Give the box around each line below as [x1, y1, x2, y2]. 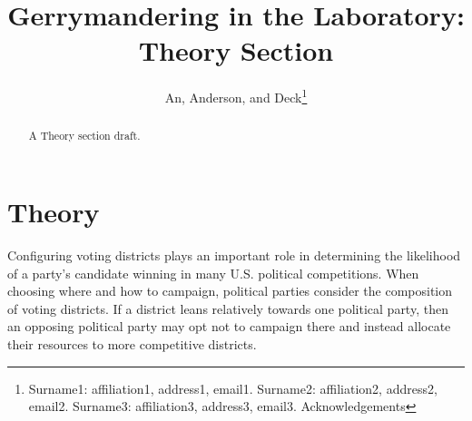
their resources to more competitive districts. [7, 334, 257, 353]
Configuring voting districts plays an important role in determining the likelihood [7, 245, 461, 264]
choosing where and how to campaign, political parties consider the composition [7, 281, 453, 300]
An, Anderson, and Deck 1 [164, 85, 308, 106]
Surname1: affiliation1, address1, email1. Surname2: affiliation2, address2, [28, 378, 438, 397]
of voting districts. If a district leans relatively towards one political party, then [7, 299, 448, 318]
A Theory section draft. [28, 128, 141, 143]
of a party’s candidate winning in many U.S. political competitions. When [7, 263, 419, 282]
